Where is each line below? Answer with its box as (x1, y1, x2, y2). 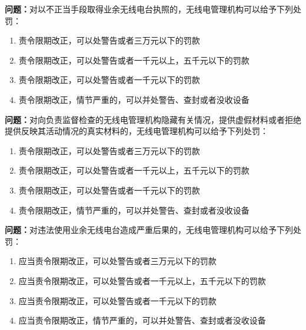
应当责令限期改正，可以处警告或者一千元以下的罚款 (18, 294, 217, 306)
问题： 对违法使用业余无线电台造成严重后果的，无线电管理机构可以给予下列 (5, 224, 293, 236)
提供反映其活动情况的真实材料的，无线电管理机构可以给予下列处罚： (5, 125, 268, 137)
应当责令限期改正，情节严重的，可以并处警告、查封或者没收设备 (18, 314, 266, 326)
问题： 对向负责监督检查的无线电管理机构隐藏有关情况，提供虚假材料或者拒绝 (5, 113, 301, 125)
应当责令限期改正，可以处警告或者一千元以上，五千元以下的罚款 (18, 274, 266, 286)
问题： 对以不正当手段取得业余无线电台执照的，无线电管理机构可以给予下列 (5, 3, 293, 15)
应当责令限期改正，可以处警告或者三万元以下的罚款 (18, 255, 217, 267)
